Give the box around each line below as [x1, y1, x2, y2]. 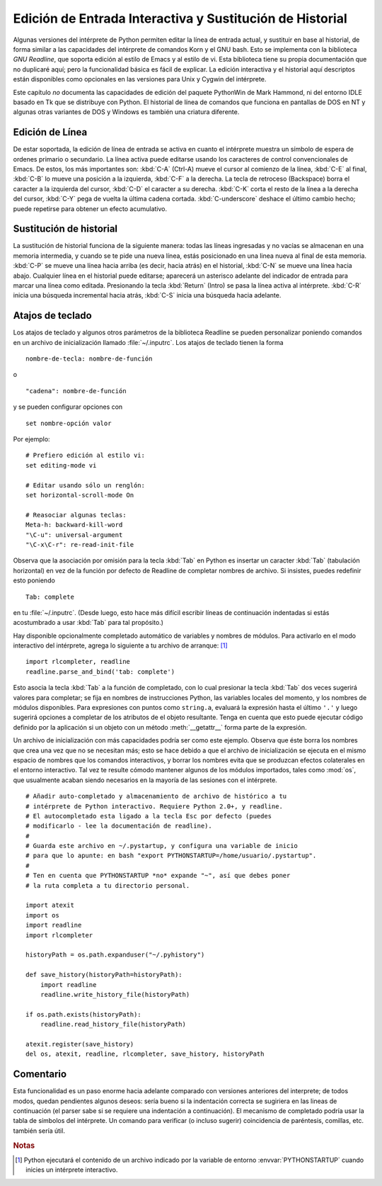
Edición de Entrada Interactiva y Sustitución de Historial [13, 11, 347, 26]
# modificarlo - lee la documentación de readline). [25, 822, 212, 830]
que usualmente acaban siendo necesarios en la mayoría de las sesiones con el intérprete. [13, 776, 277, 784]
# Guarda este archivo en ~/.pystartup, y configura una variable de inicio [25, 842, 299, 850]
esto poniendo [13, 576, 56, 584]
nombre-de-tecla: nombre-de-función [25, 355, 153, 363]
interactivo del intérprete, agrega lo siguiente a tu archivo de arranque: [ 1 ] [13, 641, 228, 650]
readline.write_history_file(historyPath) [40, 990, 190, 998]
